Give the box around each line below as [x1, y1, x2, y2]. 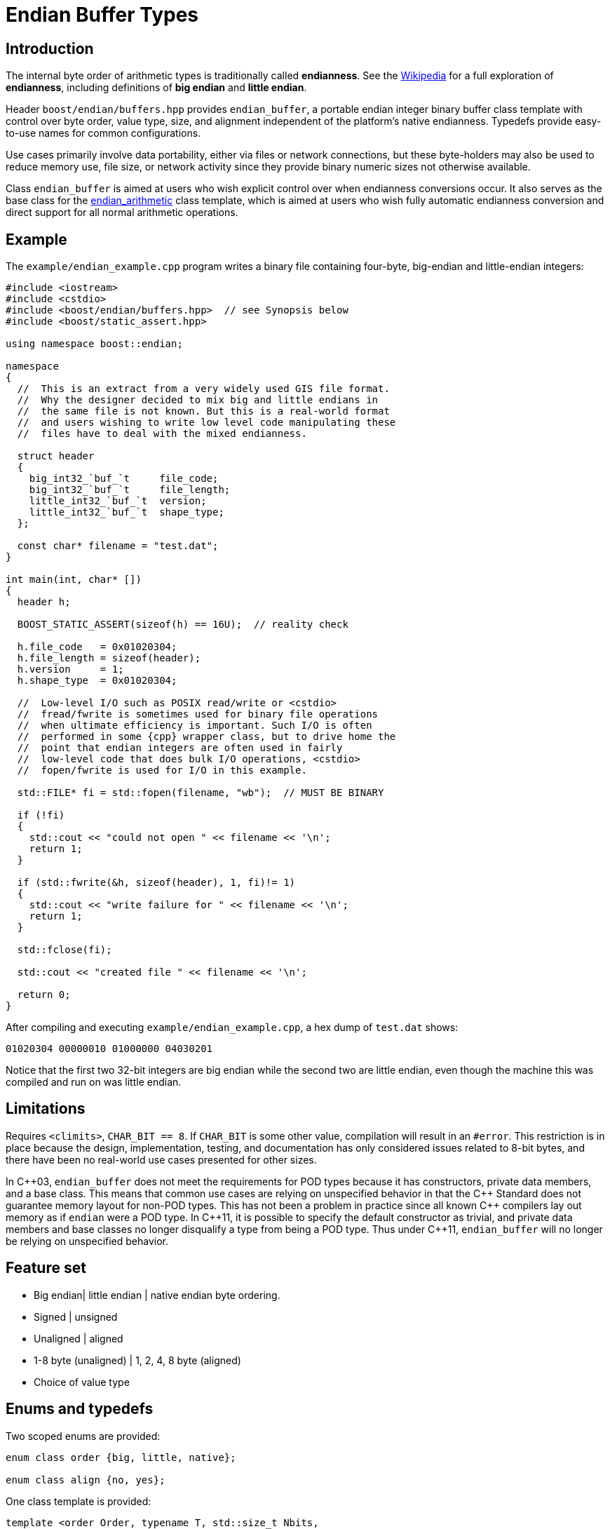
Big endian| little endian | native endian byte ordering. [34, 1288, 280, 1301]
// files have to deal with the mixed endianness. [17, 428, 307, 440]
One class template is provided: [6, 1495, 151, 1507]
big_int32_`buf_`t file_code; [29, 473, 219, 485]
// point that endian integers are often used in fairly [17, 742, 343, 754]
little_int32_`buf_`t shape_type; [29, 506, 224, 518]
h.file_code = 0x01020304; [17, 641, 177, 653]
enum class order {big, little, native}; [6, 1451, 236, 1463]
